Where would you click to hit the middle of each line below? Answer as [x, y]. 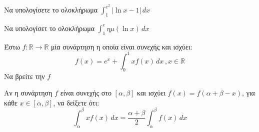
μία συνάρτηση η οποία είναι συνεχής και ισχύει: [122, 46]
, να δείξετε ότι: [76, 102]
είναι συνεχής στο [86, 93]
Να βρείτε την [24, 76]
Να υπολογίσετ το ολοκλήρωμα [49, 28]
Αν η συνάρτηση [28, 93]
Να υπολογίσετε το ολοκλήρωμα [51, 10]
